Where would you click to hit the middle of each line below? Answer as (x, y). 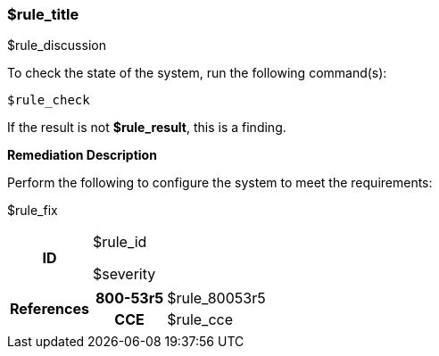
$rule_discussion (57, 46)
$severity (124, 274)
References (50, 309)
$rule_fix (33, 211)
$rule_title (43, 14)
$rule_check (49, 100)
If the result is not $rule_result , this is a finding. (147, 128)
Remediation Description (82, 155)
